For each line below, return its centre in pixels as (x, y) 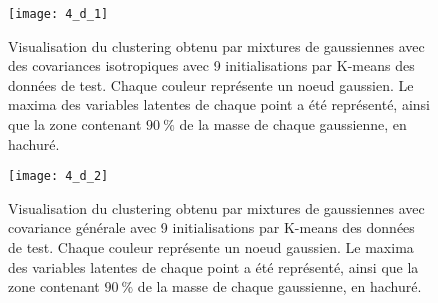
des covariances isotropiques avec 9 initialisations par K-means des (211, 65)
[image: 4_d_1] (58, 14)
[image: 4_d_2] (58, 176)
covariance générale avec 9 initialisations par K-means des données (211, 227)
